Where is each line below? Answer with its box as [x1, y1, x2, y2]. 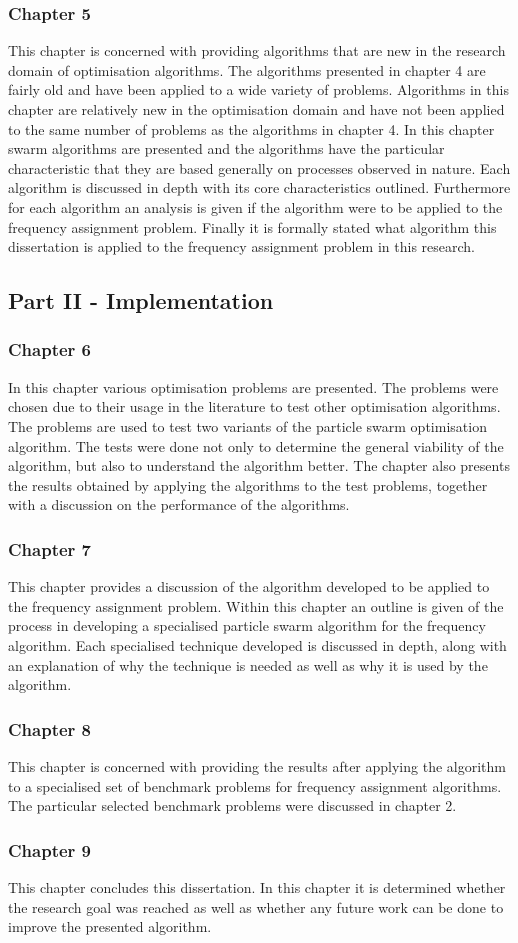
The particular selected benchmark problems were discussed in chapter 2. [8, 795, 457, 816]
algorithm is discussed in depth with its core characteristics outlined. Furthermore [8, 177, 511, 198]
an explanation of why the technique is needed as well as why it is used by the [8, 654, 488, 675]
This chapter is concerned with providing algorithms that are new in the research [8, 40, 506, 61]
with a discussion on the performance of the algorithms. [8, 494, 350, 515]
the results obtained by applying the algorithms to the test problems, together [8, 474, 488, 495]
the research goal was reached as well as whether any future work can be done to [8, 896, 504, 917]
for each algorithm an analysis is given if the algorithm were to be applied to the [8, 196, 503, 217]
